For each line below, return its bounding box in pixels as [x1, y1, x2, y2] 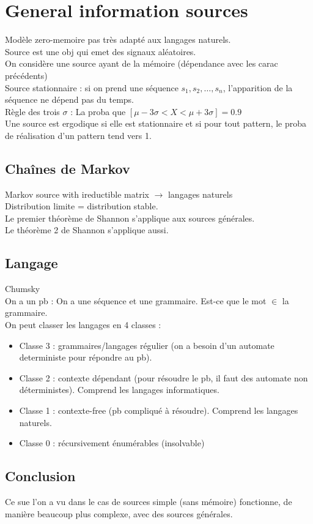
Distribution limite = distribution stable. [5, 200, 158, 212]
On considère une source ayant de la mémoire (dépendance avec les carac [5, 57, 278, 70]
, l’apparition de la [223, 81, 293, 94]
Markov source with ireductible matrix [5, 187, 149, 200]
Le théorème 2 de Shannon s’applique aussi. [5, 223, 169, 236]
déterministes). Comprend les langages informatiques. [19, 383, 219, 396]
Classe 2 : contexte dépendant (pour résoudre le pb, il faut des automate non [19, 371, 308, 384]
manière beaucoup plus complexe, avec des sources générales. [5, 507, 233, 520]
